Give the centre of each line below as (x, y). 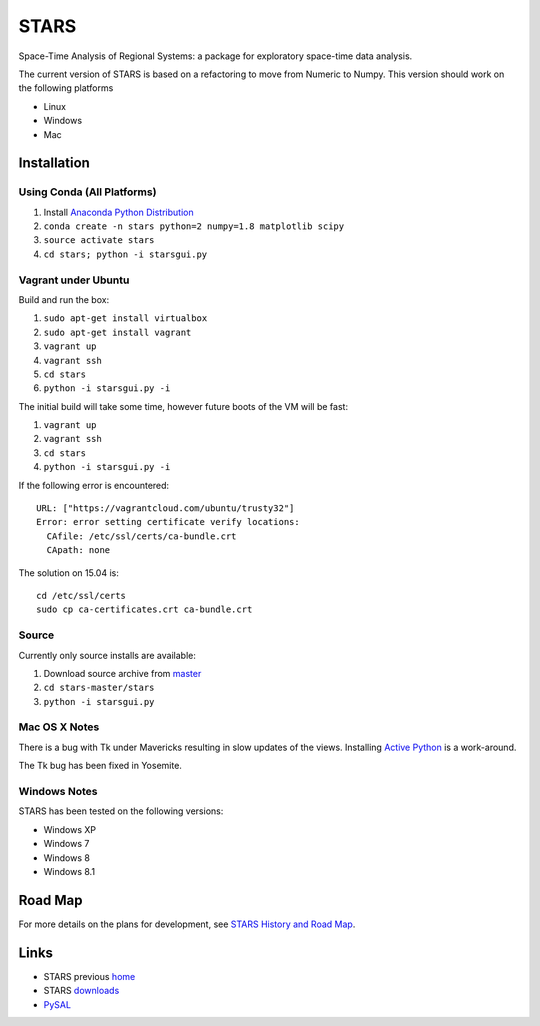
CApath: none (78, 550)
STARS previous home (89, 976)
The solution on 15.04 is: (68, 572)
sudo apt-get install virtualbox (125, 318)
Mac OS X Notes (59, 727)
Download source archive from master (122, 673)
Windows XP (70, 829)
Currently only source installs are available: (107, 655)
